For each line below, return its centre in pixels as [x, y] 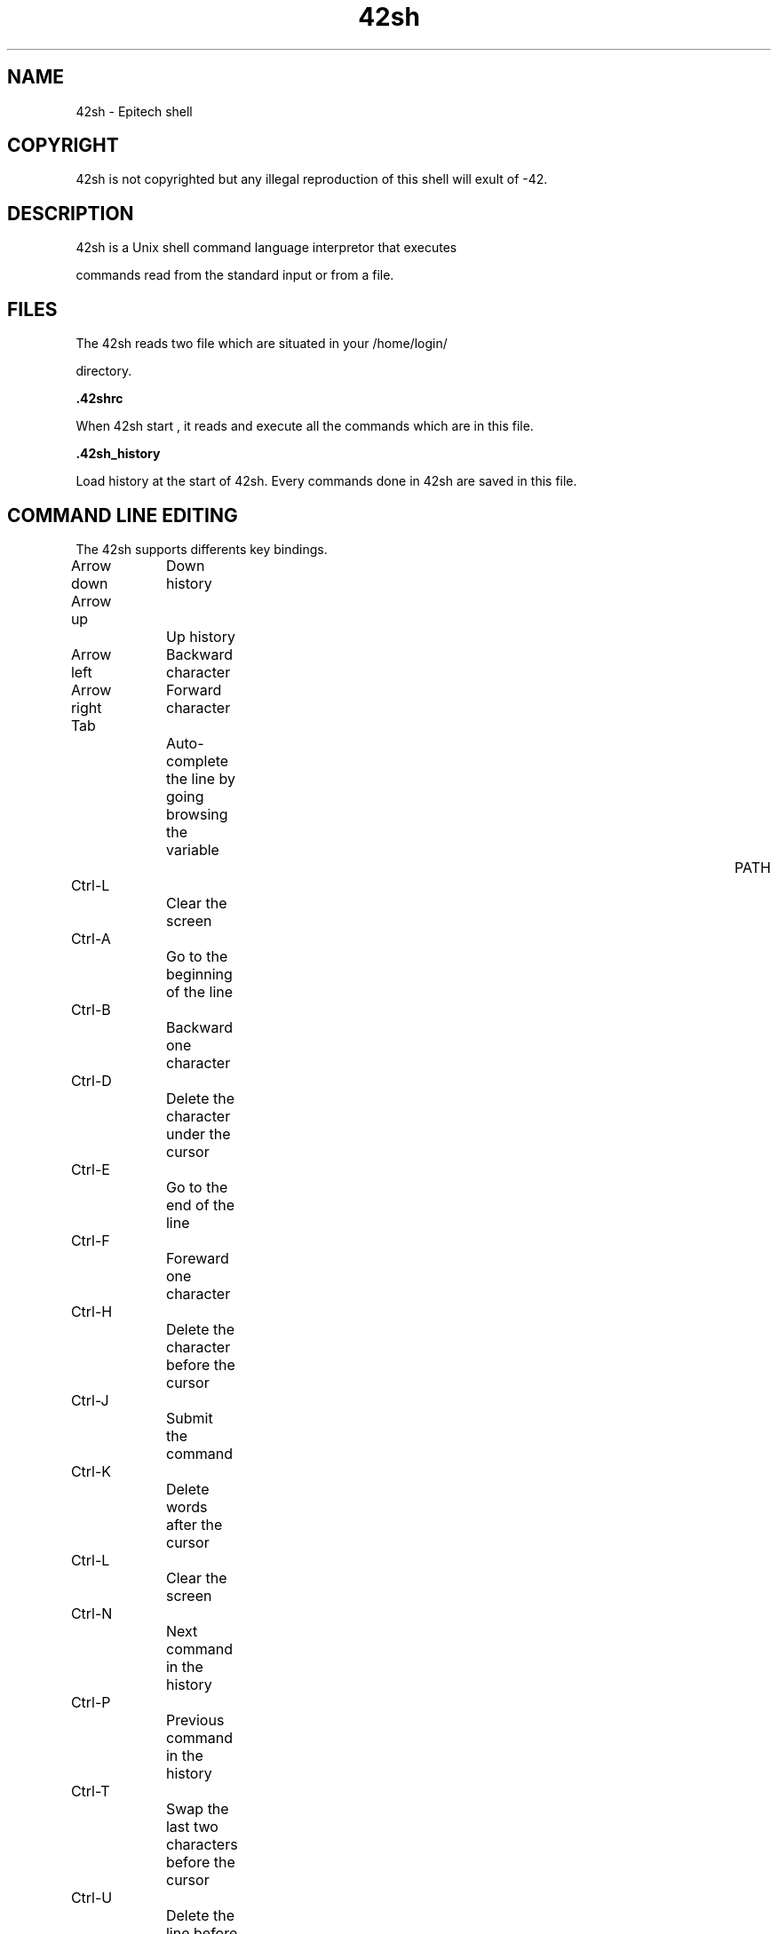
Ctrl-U [91, 1897]
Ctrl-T [90, 1791]
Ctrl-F [90, 1240]
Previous [195, 1720]
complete [197, 761]
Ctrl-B [91, 1009]
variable [192, 849]
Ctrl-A [91, 938]
